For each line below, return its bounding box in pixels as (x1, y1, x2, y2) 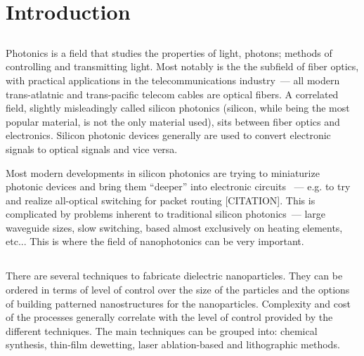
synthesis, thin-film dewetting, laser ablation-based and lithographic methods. (6, 337, 340, 352)
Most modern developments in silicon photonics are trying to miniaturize (6, 165, 320, 180)
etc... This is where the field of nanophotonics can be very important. (6, 234, 304, 249)
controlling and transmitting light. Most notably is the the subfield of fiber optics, (6, 59, 359, 74)
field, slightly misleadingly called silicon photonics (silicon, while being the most (6, 100, 350, 115)
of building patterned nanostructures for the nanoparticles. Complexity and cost (6, 296, 351, 310)
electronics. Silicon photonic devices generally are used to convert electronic (6, 128, 331, 143)
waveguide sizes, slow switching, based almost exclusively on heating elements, (6, 220, 343, 235)
